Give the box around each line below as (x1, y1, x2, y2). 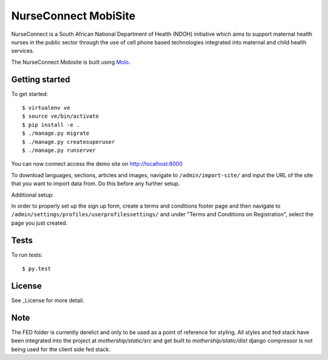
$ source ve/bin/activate (22, 113, 100, 120)
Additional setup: (11, 191, 54, 199)
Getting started (11, 74, 70, 84)
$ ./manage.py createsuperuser (22, 138, 115, 145)
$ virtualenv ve (22, 104, 70, 112)
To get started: (11, 90, 49, 97)
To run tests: (11, 251, 43, 258)
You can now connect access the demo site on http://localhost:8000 (11, 160, 183, 168)
